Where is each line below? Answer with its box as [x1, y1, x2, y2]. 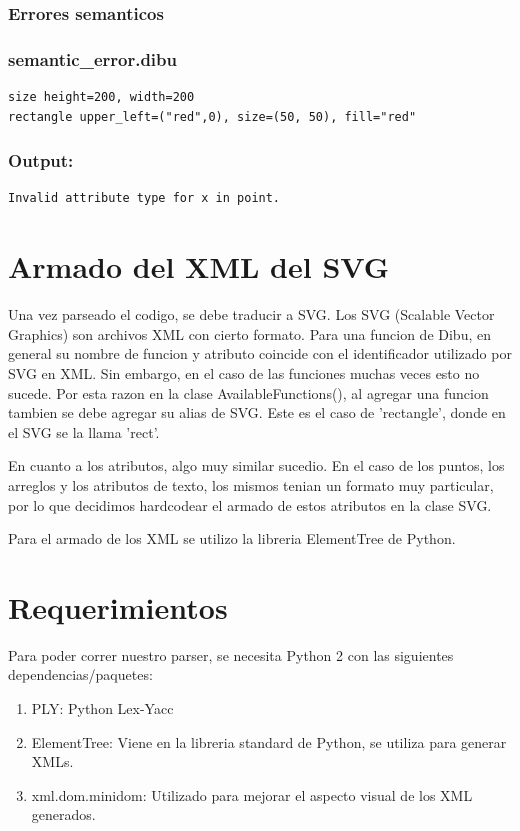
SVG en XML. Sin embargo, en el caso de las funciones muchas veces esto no [8, 362, 480, 383]
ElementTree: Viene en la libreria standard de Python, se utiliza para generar [31, 731, 507, 752]
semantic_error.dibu [8, 46, 177, 71]
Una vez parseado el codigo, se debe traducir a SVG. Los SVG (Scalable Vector [8, 304, 495, 325]
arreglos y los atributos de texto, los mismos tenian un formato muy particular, [8, 474, 494, 495]
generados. [31, 804, 96, 825]
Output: [8, 148, 74, 173]
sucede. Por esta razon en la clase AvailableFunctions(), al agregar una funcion [8, 382, 489, 403]
